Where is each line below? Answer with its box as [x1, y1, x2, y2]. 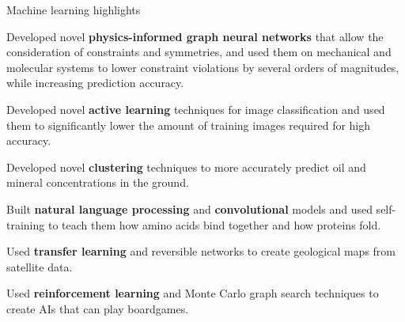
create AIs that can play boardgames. [6, 300, 189, 316]
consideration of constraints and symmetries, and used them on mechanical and [6, 44, 392, 60]
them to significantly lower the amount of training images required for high [6, 116, 371, 133]
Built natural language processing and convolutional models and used [6, 200, 373, 217]
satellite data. [6, 258, 73, 275]
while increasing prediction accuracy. [6, 74, 184, 91]
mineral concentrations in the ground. [6, 174, 189, 191]
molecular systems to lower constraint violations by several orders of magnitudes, [6, 59, 399, 75]
